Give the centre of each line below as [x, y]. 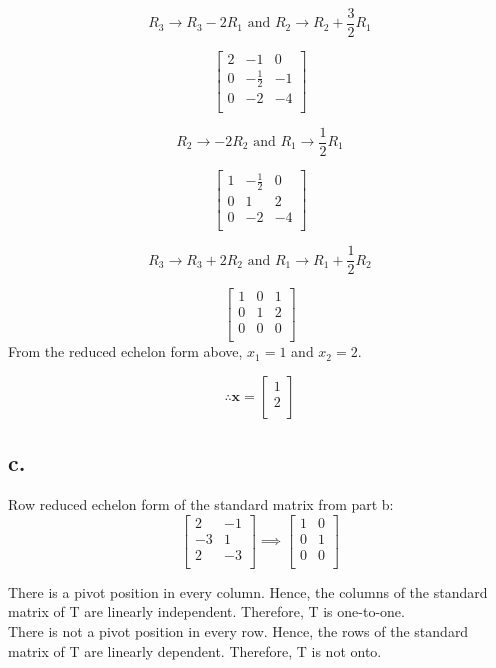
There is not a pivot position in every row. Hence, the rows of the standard [238, 630]
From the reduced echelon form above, [125, 351]
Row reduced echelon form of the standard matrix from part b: [201, 504]
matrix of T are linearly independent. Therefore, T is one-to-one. [206, 611]
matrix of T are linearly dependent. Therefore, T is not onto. [195, 650]
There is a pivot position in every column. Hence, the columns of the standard [248, 591]
